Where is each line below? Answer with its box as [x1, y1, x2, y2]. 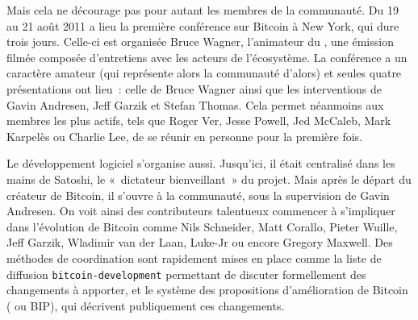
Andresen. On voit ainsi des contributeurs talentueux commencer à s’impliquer [6, 202, 395, 219]
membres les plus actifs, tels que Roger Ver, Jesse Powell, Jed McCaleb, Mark [6, 112, 391, 129]
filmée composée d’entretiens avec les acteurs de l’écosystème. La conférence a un [6, 48, 408, 65]
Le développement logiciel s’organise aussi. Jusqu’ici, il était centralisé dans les [6, 155, 395, 172]
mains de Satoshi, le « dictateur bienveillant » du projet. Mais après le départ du [6, 170, 412, 187]
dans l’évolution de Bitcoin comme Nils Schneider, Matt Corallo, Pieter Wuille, [6, 218, 398, 235]
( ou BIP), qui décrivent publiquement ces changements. [6, 297, 285, 314]
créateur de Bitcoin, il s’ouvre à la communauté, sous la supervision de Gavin [6, 186, 390, 203]
